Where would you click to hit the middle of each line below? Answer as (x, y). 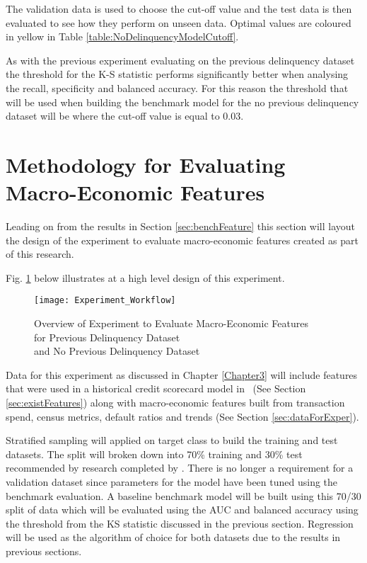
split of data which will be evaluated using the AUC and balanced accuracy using (182, 510)
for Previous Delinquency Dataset (107, 337)
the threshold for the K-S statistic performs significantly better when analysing (177, 74)
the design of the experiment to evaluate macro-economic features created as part (182, 240)
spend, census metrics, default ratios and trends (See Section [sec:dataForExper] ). (182, 416)
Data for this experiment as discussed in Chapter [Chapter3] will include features (182, 374)
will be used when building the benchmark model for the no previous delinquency (182, 102)
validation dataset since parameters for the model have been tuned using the (172, 482)
